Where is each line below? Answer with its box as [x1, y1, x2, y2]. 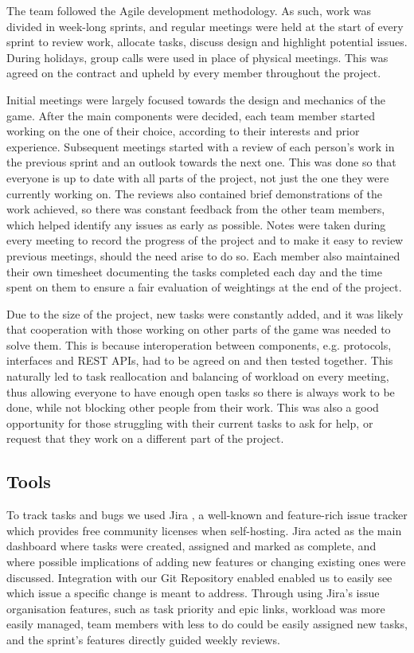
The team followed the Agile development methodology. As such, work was [6, 2, 371, 18]
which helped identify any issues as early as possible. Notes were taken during [6, 216, 386, 233]
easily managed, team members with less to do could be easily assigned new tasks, [6, 616, 408, 632]
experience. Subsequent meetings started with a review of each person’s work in [6, 138, 395, 154]
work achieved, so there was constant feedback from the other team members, [6, 201, 385, 217]
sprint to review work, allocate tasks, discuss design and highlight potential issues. [6, 33, 408, 50]
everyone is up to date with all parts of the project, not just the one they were [6, 169, 389, 186]
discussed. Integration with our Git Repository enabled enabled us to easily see [6, 569, 393, 585]
